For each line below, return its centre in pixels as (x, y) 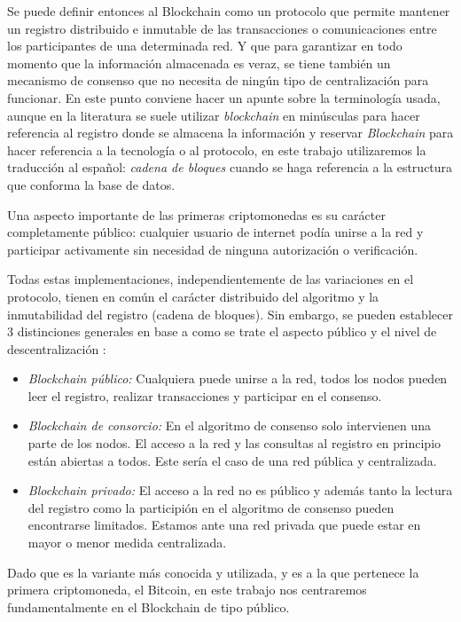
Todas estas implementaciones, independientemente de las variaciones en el (211, 279)
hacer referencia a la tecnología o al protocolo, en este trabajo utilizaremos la (217, 150)
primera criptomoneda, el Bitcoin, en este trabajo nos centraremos (187, 590)
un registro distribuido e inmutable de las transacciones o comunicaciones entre (222, 28)
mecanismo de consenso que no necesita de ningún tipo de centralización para (218, 80)
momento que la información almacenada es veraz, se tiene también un (199, 63)
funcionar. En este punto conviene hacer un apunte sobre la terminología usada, (224, 97)
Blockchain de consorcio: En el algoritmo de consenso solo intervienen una (229, 425)
